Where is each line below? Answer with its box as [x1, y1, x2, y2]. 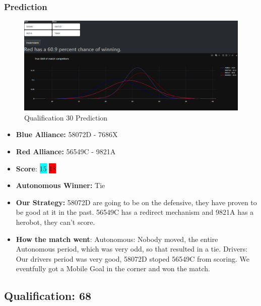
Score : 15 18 [16, 163, 56, 173]
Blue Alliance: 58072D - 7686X [16, 129, 118, 140]
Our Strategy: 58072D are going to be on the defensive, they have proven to [16, 197, 257, 207]
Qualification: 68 [4, 288, 92, 303]
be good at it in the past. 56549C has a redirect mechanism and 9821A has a [16, 207, 254, 217]
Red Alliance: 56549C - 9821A [16, 146, 116, 157]
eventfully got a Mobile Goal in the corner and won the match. [16, 263, 210, 274]
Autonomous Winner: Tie [16, 180, 105, 191]
